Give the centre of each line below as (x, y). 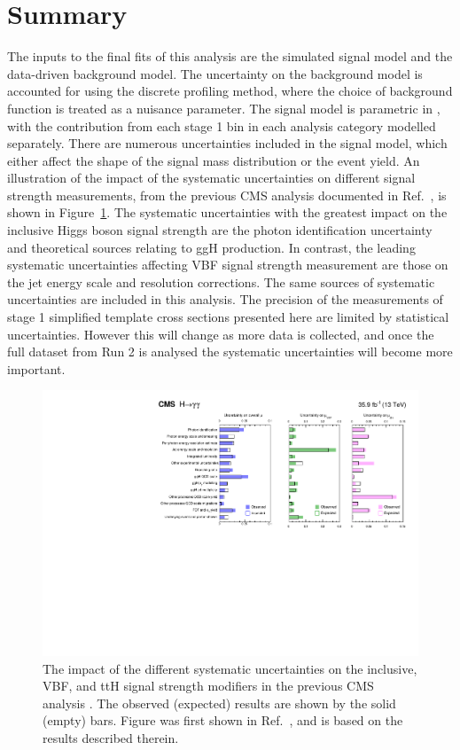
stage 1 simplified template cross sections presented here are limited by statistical (228, 317)
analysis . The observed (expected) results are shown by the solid (219, 703)
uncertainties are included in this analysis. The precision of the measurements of (225, 299)
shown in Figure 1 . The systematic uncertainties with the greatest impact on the (227, 212)
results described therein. (111, 738)
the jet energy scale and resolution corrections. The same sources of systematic (221, 281)
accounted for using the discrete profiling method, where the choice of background (230, 91)
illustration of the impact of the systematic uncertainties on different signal (211, 178)
